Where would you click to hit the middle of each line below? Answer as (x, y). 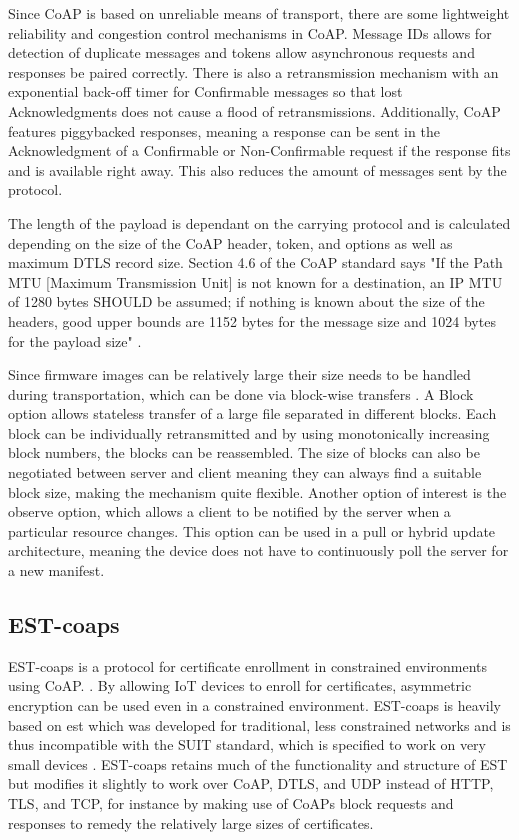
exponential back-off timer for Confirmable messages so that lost (205, 91)
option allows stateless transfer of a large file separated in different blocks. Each (252, 413)
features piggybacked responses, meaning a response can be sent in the (224, 130)
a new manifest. (56, 570)
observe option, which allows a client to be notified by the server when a (229, 511)
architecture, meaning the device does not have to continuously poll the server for (258, 550)
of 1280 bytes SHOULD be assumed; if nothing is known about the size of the (246, 301)
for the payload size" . (75, 340)
